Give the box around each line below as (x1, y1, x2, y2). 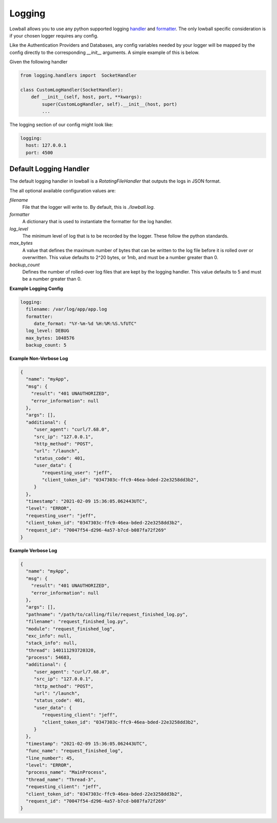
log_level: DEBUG (26, 328, 69, 334)
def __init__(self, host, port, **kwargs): (31, 94, 142, 100)
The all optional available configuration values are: (9, 187, 116, 193)
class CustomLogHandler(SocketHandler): (20, 87, 123, 92)
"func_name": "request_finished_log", (26, 748, 123, 754)
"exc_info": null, (26, 633, 72, 639)
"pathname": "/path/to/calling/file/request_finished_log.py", (26, 611, 188, 617)
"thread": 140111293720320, (26, 647, 96, 653)
